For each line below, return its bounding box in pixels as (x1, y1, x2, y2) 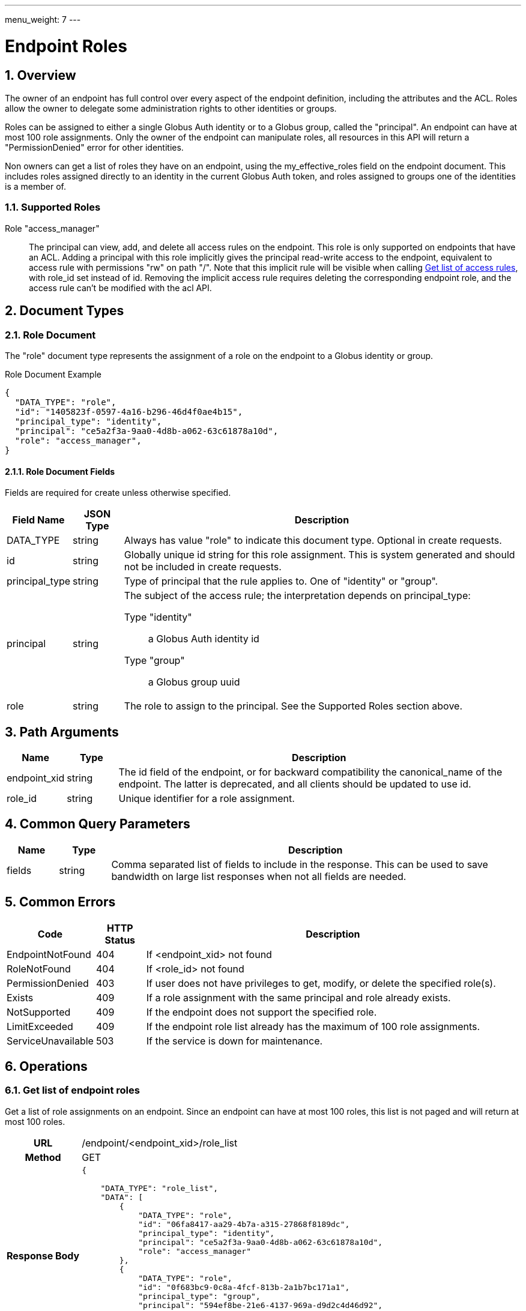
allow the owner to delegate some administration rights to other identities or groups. (5, 103, 337, 113)
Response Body (7, 1249, 80, 1262)
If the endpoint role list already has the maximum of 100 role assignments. (146, 1020, 480, 1032)
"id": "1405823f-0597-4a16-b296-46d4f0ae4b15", (14, 406, 243, 417)
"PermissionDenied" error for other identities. (5, 142, 184, 152)
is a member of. (5, 181, 66, 191)
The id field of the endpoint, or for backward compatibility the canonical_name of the (118, 765, 503, 778)
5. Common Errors (5, 894, 116, 910)
